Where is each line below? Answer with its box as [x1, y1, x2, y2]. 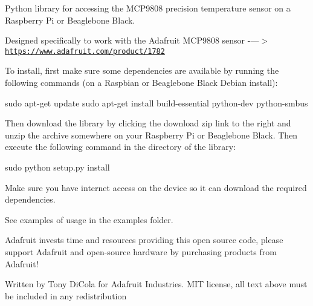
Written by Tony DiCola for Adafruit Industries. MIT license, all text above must [5, 278, 308, 290]
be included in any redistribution [5, 289, 127, 302]
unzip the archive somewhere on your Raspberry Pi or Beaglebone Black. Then [5, 128, 298, 141]
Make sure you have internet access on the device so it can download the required [5, 181, 307, 194]
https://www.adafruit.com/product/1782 [5, 47, 165, 56]
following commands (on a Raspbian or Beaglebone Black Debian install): [5, 76, 278, 89]
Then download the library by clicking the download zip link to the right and [5, 117, 291, 129]
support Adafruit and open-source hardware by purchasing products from [5, 245, 277, 258]
